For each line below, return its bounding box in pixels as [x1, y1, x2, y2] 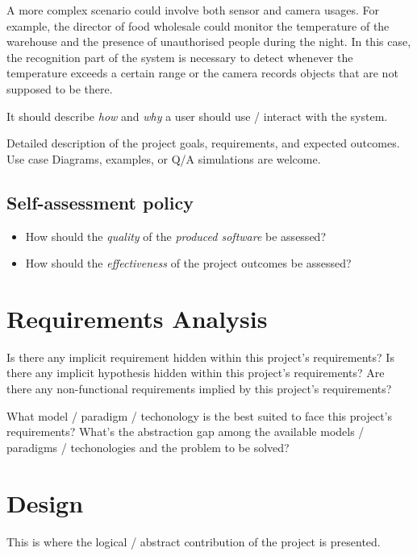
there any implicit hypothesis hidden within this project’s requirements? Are [6, 364, 385, 381]
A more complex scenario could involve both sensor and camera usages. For [6, 2, 379, 18]
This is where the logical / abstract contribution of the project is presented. [6, 533, 381, 550]
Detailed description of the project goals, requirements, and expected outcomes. [6, 135, 400, 151]
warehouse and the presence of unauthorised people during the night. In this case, [6, 33, 411, 50]
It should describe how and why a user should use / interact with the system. [6, 107, 388, 124]
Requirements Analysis [6, 301, 268, 334]
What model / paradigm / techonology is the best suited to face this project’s [6, 407, 393, 424]
